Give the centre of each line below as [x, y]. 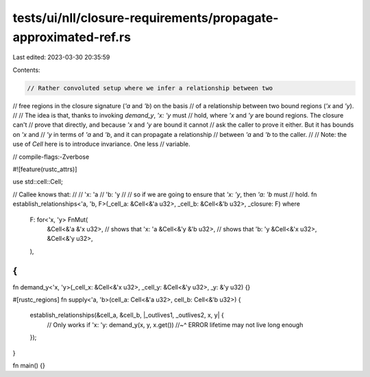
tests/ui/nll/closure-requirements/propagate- [146, 18]
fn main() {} [29, 365]
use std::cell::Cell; [38, 182]
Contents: [26, 70]
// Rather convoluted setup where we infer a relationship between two [150, 88]
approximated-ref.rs [72, 37]
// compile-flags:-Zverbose [51, 157]
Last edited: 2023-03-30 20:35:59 [61, 57]
